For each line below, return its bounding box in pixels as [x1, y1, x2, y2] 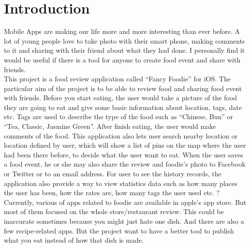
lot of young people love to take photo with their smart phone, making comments [4, 35, 245, 46]
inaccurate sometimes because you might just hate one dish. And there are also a [4, 216, 244, 226]
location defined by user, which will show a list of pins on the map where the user [4, 140, 246, 150]
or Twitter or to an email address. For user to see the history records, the [4, 169, 221, 179]
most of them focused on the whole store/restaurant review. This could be [4, 206, 224, 217]
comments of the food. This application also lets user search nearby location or [4, 130, 238, 140]
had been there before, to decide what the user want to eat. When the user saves [4, 149, 243, 159]
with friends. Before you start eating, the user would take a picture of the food [4, 93, 237, 103]
